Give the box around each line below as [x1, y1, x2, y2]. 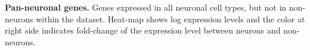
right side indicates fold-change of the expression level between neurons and [5, 24, 281, 36]
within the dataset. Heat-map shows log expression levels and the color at [36, 12, 305, 25]
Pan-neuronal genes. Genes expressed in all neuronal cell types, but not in [5, 1, 287, 13]
